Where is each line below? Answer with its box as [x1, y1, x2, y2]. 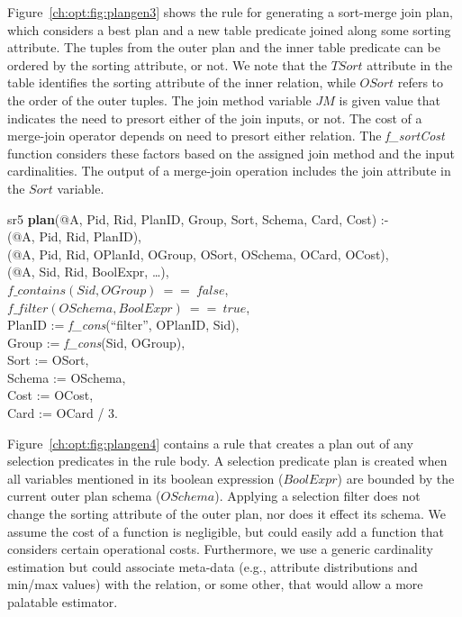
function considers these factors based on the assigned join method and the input [7, 143, 455, 162]
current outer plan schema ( [7, 486, 161, 505]
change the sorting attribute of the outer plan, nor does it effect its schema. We [7, 504, 446, 523]
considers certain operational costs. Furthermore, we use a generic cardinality [7, 540, 433, 558]
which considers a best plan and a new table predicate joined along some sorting [7, 20, 451, 39]
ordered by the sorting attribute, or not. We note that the [7, 55, 327, 74]
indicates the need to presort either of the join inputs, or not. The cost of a [7, 108, 422, 127]
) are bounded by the [337, 468, 455, 487]
